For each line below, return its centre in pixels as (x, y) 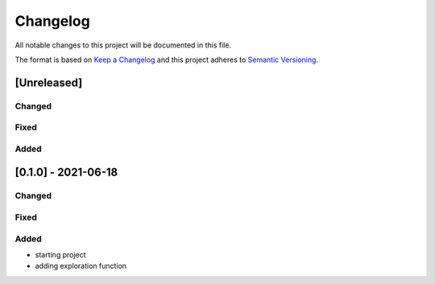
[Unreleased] (49, 82)
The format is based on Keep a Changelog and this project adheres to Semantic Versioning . (166, 60)
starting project (60, 254)
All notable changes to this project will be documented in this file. (123, 45)
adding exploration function (81, 266)
